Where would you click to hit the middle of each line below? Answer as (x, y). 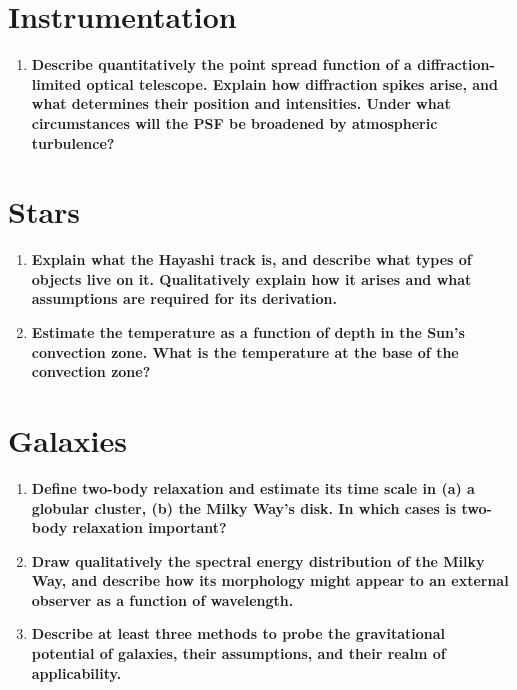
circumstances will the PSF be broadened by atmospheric (234, 122)
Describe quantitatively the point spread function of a (221, 64)
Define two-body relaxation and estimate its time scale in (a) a (253, 487)
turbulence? (73, 142)
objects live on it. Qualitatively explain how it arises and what (251, 278)
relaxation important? (149, 527)
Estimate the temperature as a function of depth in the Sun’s (248, 332)
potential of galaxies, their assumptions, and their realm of (238, 653)
